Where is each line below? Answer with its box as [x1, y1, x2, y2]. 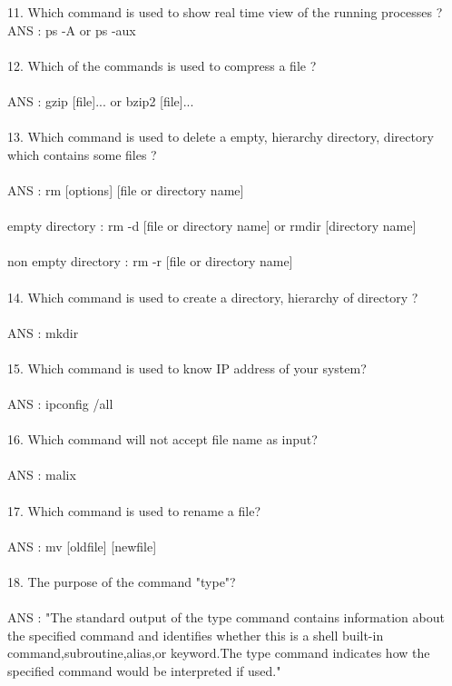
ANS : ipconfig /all [7, 394, 113, 413]
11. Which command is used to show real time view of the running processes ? [7, 3, 443, 21]
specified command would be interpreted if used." [7, 661, 281, 680]
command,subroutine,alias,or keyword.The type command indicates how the [7, 643, 430, 662]
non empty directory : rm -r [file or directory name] [7, 252, 293, 271]
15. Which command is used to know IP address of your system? [7, 358, 367, 377]
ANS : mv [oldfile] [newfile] [7, 536, 157, 555]
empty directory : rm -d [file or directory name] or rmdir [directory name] [7, 216, 417, 235]
